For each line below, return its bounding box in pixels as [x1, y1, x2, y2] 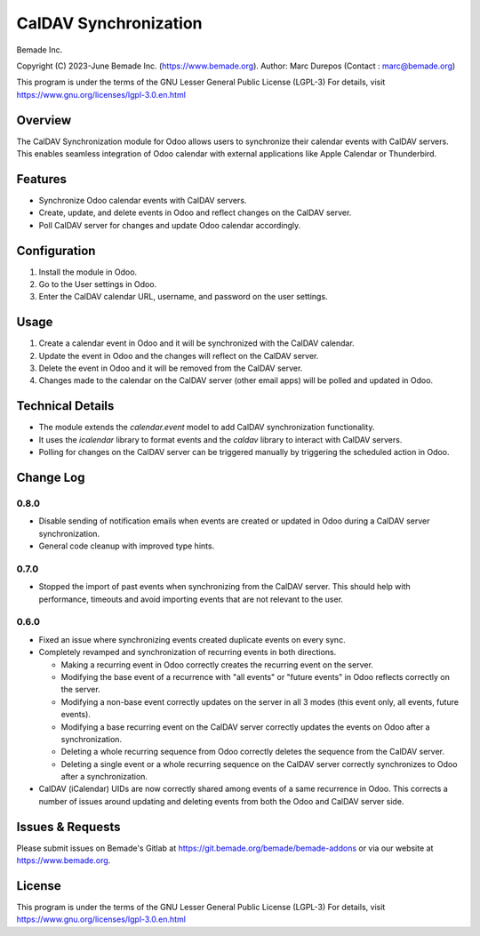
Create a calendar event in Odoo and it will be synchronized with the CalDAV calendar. [38, 338, 355, 348]
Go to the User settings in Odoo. [38, 279, 157, 289]
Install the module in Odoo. [38, 267, 138, 277]
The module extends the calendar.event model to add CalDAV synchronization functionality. [38, 422, 375, 433]
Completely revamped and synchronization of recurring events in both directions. [38, 647, 337, 658]
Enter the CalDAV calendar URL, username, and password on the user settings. [38, 292, 328, 302]
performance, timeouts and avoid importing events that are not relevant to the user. [38, 594, 344, 604]
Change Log [16, 469, 85, 484]
